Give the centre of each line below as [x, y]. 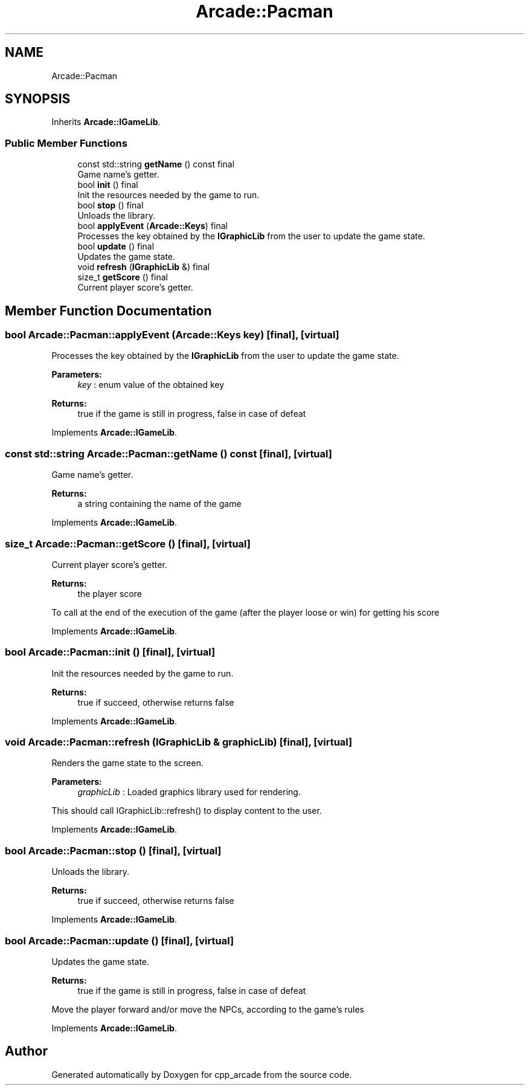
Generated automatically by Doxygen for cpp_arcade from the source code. [202, 1074]
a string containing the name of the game [159, 504]
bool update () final [116, 247]
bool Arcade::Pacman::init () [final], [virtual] [110, 652]
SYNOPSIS [38, 99]
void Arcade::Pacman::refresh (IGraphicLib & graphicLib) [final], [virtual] [179, 742]
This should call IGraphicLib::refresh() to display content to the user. [187, 811]
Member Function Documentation [108, 311]
